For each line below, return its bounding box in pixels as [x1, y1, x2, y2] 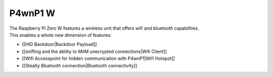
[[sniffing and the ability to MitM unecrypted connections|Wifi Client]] [22, 48, 167, 54]
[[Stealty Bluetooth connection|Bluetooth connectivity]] [22, 62, 138, 68]
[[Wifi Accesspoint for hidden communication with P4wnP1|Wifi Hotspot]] [22, 55, 175, 61]
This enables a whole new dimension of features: [9, 32, 112, 38]
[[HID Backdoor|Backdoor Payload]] [22, 41, 97, 47]
